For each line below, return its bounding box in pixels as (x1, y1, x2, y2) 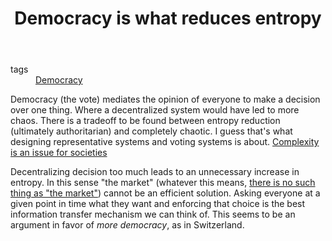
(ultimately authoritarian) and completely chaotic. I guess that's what (10, 125, 293, 137)
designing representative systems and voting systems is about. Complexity (10, 136, 320, 148)
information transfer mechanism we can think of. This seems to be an (10, 208, 296, 221)
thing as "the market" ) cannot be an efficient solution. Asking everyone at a (10, 187, 321, 199)
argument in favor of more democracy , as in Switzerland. (10, 219, 245, 231)
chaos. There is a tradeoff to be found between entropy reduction (10, 115, 281, 127)
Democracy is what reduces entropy (14, 7, 322, 30)
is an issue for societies (10, 147, 108, 159)
